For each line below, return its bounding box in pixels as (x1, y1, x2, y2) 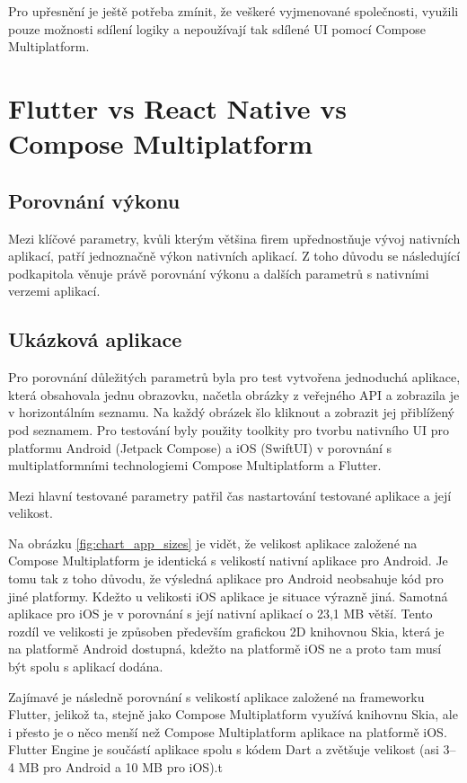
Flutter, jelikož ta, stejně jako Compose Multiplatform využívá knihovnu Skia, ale (8, 705, 458, 724)
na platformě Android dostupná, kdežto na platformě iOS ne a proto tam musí (8, 639, 442, 658)
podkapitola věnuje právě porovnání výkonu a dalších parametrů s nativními (8, 263, 429, 282)
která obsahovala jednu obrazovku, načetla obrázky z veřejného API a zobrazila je (8, 385, 460, 404)
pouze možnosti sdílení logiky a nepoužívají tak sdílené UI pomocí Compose (8, 19, 427, 38)
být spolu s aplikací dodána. (8, 657, 163, 676)
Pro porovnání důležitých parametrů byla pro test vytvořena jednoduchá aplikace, (8, 368, 461, 387)
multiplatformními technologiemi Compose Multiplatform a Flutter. (8, 456, 382, 475)
